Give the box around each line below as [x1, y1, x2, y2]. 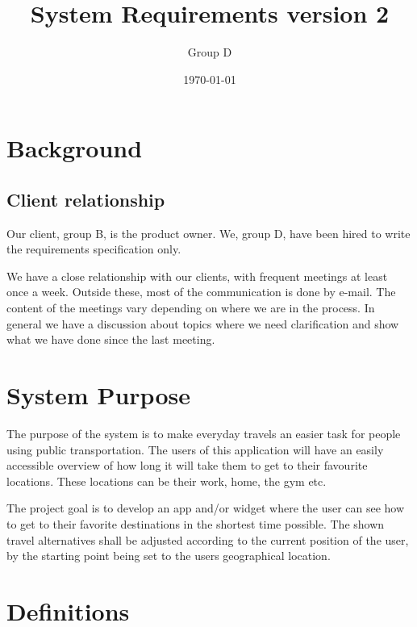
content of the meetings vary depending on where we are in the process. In [6, 299, 375, 316]
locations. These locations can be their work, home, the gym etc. [6, 472, 327, 489]
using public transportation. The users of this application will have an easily [6, 441, 384, 458]
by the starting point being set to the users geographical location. [6, 547, 331, 564]
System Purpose [6, 378, 190, 412]
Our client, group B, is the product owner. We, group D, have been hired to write [6, 224, 411, 241]
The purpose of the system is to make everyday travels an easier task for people [6, 424, 401, 441]
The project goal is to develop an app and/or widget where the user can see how [6, 500, 405, 516]
